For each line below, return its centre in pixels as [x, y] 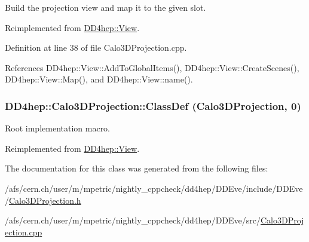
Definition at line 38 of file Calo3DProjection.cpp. [96, 48]
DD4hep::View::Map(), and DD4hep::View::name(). [99, 79]
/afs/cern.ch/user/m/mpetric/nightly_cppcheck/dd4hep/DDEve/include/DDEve [154, 188]
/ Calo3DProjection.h [43, 200]
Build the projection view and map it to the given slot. [105, 7]
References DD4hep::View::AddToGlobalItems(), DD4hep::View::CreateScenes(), [152, 67]
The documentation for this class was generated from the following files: [137, 168]
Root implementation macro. [58, 128]
